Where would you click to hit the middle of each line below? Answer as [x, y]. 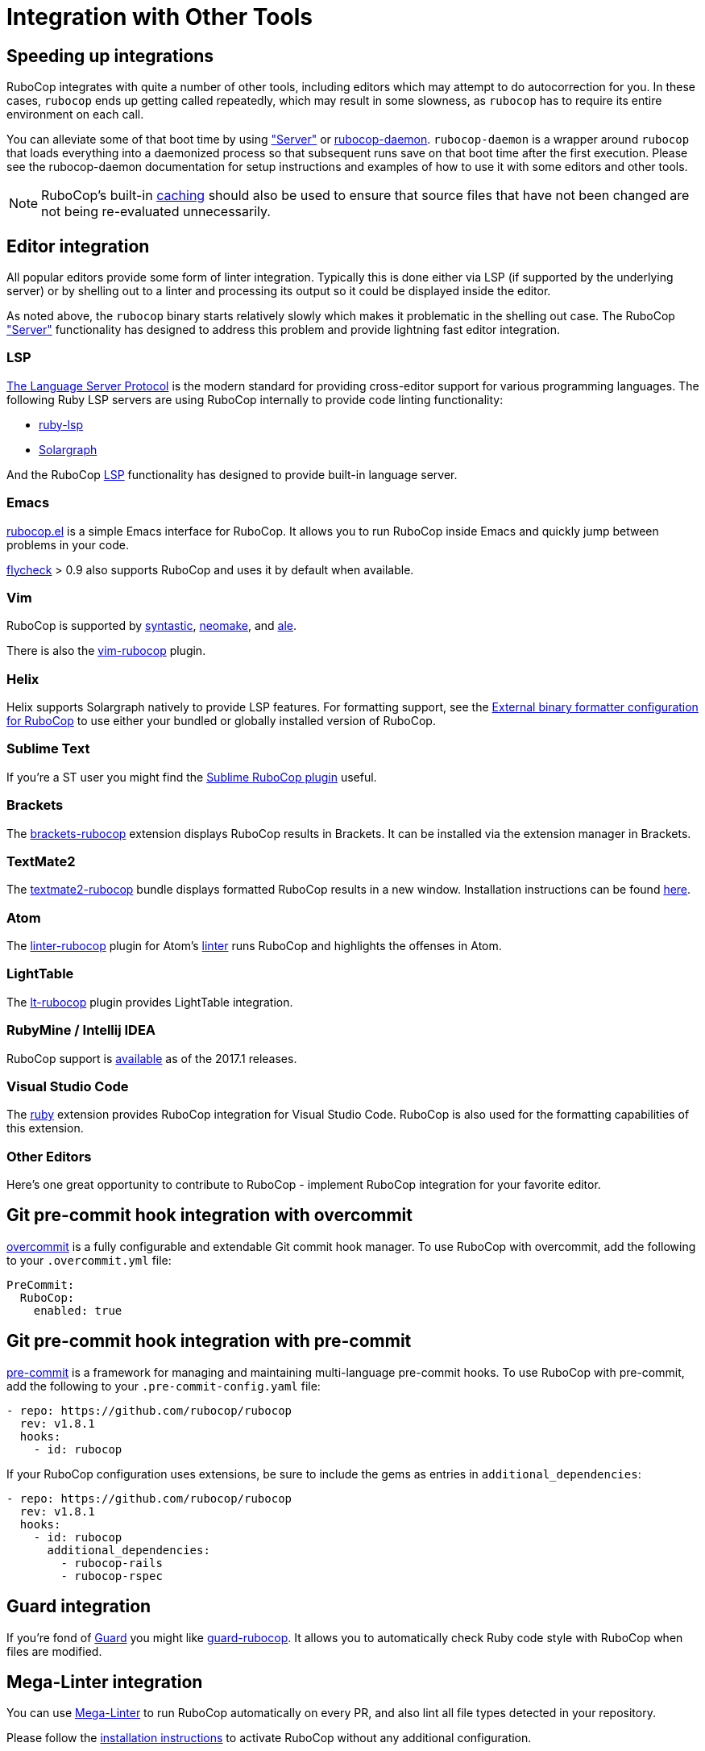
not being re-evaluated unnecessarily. [156, 212]
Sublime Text [48, 749]
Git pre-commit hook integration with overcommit [209, 1215]
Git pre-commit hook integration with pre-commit [209, 1341]
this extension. [45, 1128]
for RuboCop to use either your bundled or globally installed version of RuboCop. [221, 721]
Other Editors [49, 1156]
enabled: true [78, 1310]
